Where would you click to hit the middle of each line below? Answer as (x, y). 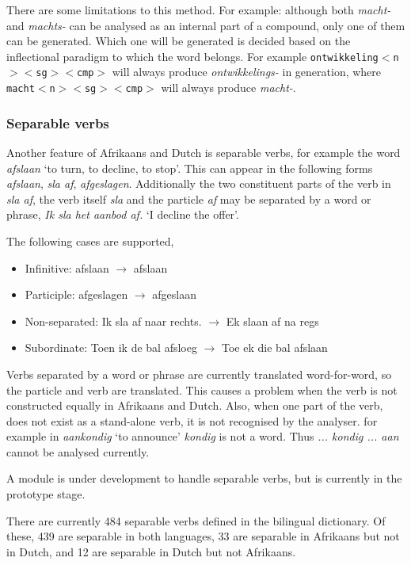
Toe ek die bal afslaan (275, 347)
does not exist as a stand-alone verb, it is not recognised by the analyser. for (192, 420)
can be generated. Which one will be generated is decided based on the (179, 41)
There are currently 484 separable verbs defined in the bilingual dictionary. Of (196, 520)
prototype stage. (46, 494)
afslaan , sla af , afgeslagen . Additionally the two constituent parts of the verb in (199, 183)
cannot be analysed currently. (78, 451)
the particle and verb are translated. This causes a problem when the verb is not (202, 389)
